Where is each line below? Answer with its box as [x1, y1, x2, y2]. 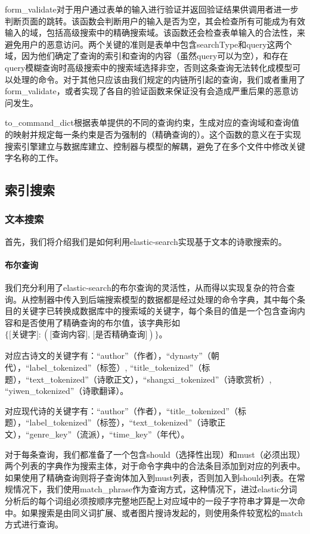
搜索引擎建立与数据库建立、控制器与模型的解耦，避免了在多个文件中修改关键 [5, 139, 305, 152]
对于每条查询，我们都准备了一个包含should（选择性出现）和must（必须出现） [5, 448, 305, 460]
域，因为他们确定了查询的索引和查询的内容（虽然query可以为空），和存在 [5, 49, 289, 62]
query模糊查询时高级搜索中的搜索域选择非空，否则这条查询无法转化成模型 [5, 61, 293, 73]
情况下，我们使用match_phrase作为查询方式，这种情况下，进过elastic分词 [13, 483, 297, 495]
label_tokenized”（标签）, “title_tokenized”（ [29, 361, 202, 374]
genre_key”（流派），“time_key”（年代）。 [29, 428, 190, 440]
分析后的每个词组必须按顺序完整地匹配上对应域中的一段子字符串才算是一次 [5, 495, 297, 507]
